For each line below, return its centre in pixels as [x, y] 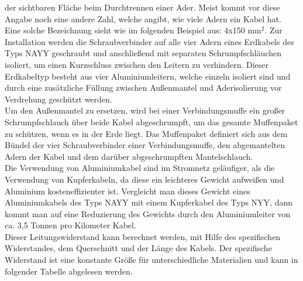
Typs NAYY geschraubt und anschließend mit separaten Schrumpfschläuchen [143, 53]
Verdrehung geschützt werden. [58, 99]
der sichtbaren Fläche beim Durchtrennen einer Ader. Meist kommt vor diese [142, 7]
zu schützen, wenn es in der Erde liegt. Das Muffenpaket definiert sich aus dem [146, 133]
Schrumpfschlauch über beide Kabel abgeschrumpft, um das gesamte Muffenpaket [151, 121]
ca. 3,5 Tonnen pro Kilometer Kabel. [70, 225]
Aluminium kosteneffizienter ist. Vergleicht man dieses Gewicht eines [128, 191]
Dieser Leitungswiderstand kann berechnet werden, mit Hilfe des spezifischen [143, 236]
